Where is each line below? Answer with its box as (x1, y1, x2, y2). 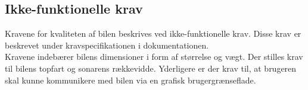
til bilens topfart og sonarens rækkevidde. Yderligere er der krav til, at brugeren (5, 62, 297, 74)
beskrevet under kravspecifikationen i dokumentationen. (5, 38, 209, 51)
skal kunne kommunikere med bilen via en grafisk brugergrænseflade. (5, 73, 256, 86)
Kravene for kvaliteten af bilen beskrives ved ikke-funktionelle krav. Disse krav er (5, 27, 301, 40)
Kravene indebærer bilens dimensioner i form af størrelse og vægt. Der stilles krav (5, 50, 303, 63)
